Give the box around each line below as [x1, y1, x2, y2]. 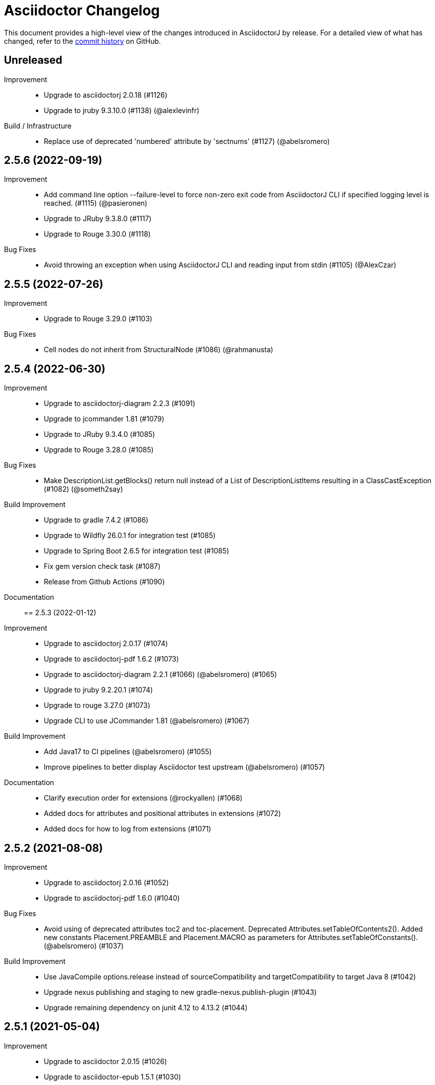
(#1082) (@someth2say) [44, 485, 123, 494]
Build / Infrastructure [4, 121, 72, 130]
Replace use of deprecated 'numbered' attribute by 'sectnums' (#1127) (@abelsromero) [44, 136, 330, 145]
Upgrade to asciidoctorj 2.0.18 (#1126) [44, 90, 168, 99]
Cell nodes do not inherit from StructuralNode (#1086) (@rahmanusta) [44, 345, 273, 354]
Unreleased [4, 54, 63, 67]
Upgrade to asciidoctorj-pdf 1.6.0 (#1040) [44, 893, 180, 902]
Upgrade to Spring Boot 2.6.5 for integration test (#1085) [44, 546, 229, 555]
